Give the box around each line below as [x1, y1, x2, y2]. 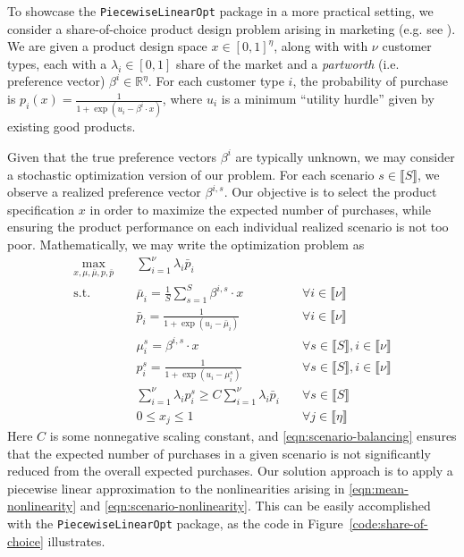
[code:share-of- [349, 513, 428, 532]
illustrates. [47, 531, 105, 550]
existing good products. [7, 117, 136, 136]
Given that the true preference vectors [7, 147, 217, 165]
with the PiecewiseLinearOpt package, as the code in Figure [7, 513, 343, 532]
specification [7, 199, 75, 218]
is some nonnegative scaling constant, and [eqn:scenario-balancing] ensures [49, 426, 457, 444]
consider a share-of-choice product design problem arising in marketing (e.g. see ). [7, 19, 456, 38]
